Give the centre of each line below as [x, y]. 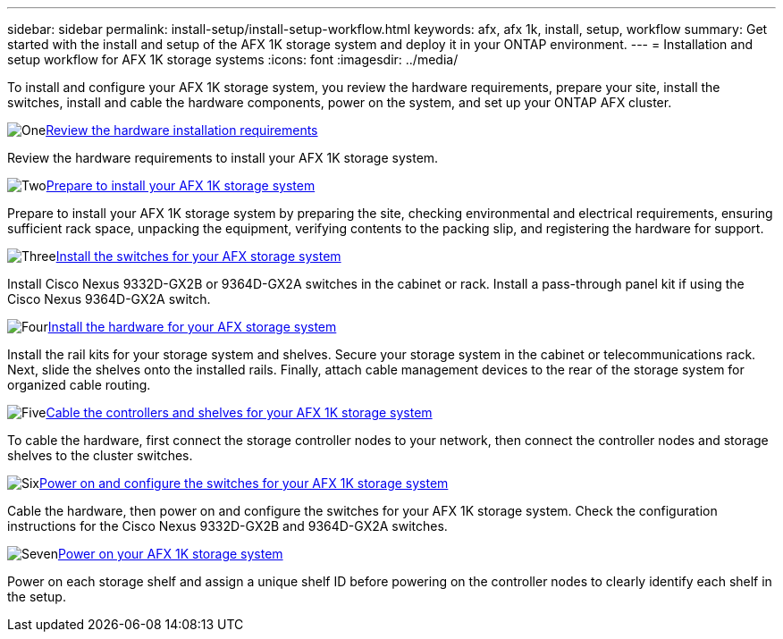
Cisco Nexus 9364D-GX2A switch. [109, 299]
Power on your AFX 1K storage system [170, 554]
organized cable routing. [79, 385]
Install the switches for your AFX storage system [198, 256]
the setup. [37, 597]
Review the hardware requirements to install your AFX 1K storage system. [223, 158]
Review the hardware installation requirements [182, 130]
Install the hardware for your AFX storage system [192, 327]
